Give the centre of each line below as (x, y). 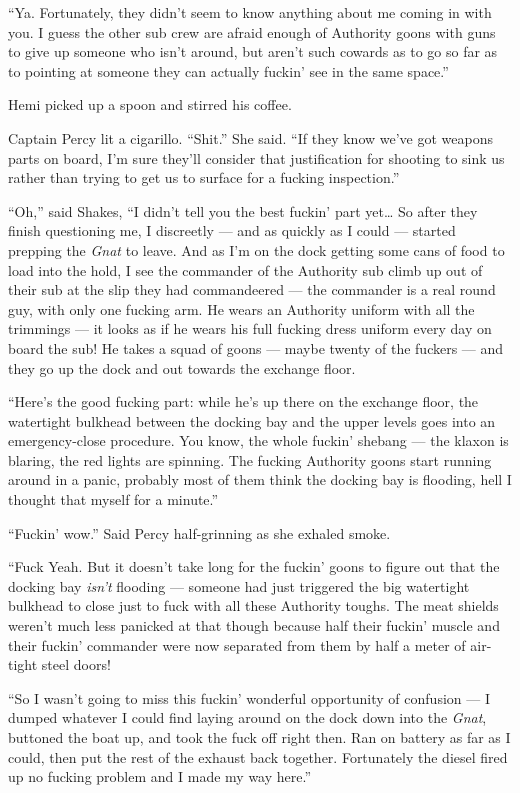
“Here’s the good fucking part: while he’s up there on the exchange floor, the (243, 401)
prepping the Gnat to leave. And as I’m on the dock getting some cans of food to (256, 249)
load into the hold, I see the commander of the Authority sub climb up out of (245, 269)
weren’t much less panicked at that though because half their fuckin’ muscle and (254, 625)
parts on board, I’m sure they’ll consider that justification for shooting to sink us (256, 157)
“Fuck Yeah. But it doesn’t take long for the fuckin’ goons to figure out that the (254, 566)
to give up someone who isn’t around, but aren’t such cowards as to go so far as (253, 51)
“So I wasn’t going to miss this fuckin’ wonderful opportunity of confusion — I (249, 697)
